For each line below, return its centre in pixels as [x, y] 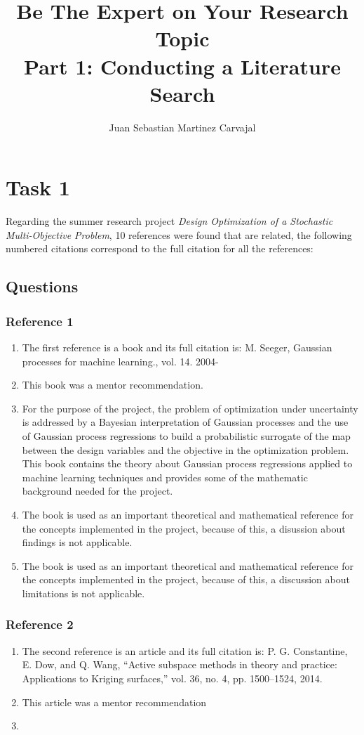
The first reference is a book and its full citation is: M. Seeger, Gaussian [177, 347]
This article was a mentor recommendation [114, 702]
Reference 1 [40, 321]
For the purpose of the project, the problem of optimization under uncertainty [190, 408]
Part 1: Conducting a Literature [182, 66]
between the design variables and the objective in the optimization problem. [186, 449]
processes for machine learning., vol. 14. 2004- [120, 361]
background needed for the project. [97, 491]
